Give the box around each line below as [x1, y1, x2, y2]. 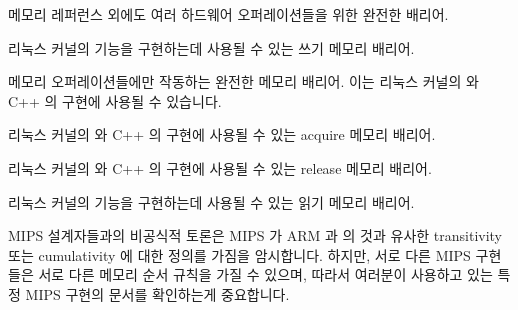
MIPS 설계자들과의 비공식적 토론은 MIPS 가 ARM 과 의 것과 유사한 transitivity [8, 225, 503, 246]
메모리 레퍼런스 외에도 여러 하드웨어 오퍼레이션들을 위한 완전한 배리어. [8, 4, 449, 24]
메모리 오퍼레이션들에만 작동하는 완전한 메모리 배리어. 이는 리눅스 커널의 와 [8, 71, 479, 92]
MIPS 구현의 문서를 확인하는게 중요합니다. [25, 283, 290, 304]
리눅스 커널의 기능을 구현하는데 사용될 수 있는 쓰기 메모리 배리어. [8, 37, 415, 58]
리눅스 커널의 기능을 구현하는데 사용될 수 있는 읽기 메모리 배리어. [8, 191, 415, 212]
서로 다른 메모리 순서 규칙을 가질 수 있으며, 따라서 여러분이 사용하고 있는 [38, 264, 493, 285]
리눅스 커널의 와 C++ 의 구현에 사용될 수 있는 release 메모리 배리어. [8, 157, 432, 178]
